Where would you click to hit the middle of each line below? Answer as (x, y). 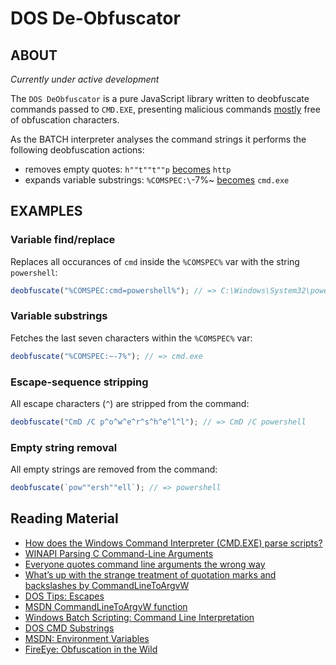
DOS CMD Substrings (69, 628)
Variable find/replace (63, 240)
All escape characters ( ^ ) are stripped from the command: (130, 404)
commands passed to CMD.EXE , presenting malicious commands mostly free (165, 109)
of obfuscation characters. (65, 120)
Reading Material (64, 518)
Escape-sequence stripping (79, 382)
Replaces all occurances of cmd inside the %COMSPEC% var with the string (155, 261)
